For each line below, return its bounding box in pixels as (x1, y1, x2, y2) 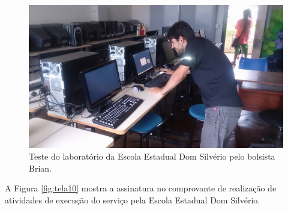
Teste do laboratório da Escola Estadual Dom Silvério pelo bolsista (29, 150, 275, 163)
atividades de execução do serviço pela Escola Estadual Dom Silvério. (5, 193, 260, 206)
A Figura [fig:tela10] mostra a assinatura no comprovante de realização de (5, 182, 277, 194)
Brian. (29, 161, 52, 174)
